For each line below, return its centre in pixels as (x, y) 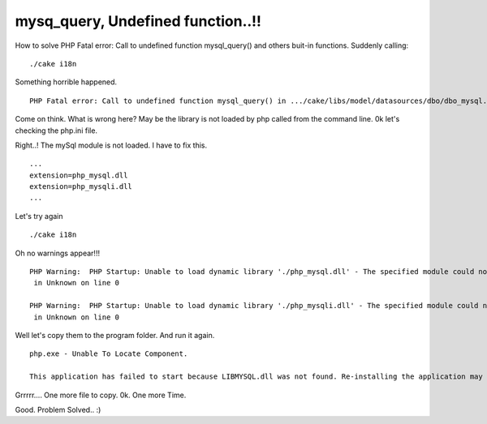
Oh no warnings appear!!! (58, 253)
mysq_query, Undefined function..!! (138, 21)
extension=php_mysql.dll (79, 175)
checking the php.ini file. (56, 131)
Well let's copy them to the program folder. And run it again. (115, 335)
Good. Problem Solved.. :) (58, 409)
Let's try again (39, 216)
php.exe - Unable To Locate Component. (109, 354)
